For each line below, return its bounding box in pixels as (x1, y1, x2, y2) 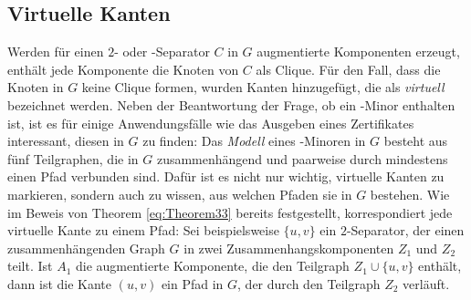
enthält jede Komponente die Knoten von (7, 59, 239, 78)
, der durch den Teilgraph (237, 274, 381, 293)
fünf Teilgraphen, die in (7, 149, 139, 168)
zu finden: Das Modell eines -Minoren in (142, 131, 366, 150)
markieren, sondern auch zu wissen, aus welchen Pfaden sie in (7, 184, 352, 203)
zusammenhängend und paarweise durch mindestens (156, 149, 448, 168)
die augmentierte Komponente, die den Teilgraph (75, 256, 350, 275)
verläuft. (403, 274, 450, 293)
